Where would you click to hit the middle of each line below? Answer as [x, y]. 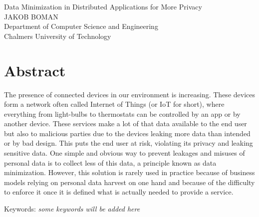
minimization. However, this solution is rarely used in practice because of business [129, 172]
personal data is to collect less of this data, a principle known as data [110, 162]
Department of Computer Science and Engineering [81, 26]
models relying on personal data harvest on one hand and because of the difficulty [129, 182]
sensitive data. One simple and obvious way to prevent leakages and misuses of [125, 153]
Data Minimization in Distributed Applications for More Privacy [103, 6]
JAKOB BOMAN [31, 16]
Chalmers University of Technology [58, 36]
